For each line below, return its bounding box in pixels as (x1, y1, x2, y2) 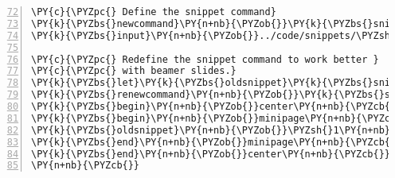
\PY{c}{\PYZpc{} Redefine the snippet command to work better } (31, 53, 379, 65)
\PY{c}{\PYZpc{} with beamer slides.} (31, 65, 237, 77)
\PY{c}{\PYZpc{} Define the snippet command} (31, 6, 276, 17)
